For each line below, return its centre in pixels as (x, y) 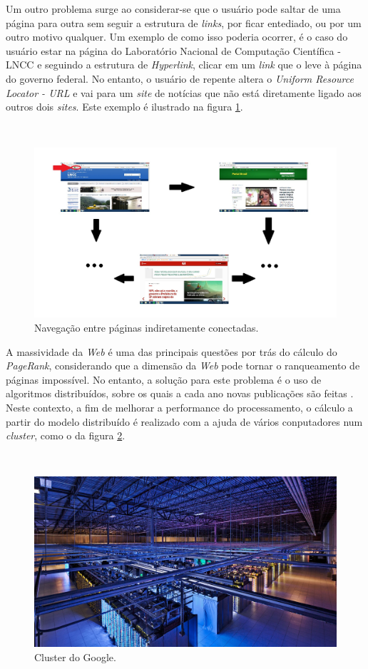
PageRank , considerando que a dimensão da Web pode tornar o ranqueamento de (183, 366)
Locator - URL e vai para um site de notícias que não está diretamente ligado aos (184, 92)
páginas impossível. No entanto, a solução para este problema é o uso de (164, 379)
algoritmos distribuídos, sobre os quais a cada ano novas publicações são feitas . (180, 393)
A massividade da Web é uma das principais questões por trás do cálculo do (172, 351)
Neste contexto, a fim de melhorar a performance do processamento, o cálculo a (179, 407)
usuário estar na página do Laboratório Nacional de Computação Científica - (173, 50)
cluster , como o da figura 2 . (66, 435)
